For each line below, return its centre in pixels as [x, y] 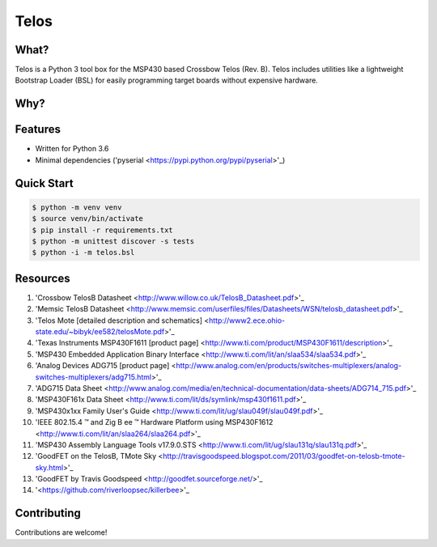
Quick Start [44, 183]
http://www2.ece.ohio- [247, 320]
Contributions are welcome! [61, 532]
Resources [42, 278]
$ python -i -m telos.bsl [83, 252]
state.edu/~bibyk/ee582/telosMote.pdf [100, 331]
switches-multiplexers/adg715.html [93, 377]
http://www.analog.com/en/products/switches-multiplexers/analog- [289, 366]
